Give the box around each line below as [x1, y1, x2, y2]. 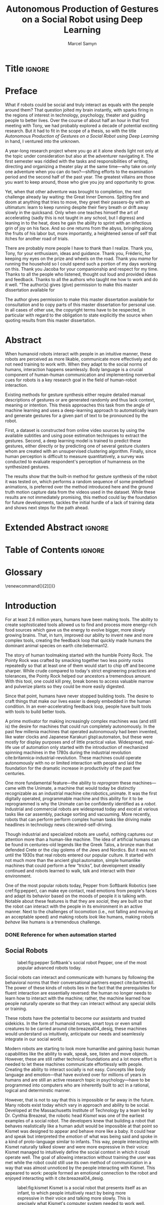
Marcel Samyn [68, 40, 97, 46]
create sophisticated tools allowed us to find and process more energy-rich [5, 622, 157, 628]
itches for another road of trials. [5, 235, 70, 241]
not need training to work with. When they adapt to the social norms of [5, 361, 148, 367]
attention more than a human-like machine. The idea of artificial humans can [5, 836, 159, 842]
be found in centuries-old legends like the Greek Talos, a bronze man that [5, 842, 154, 848]
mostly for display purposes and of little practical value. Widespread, [5, 739, 144, 745]
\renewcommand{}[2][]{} [5, 583, 56, 589]
